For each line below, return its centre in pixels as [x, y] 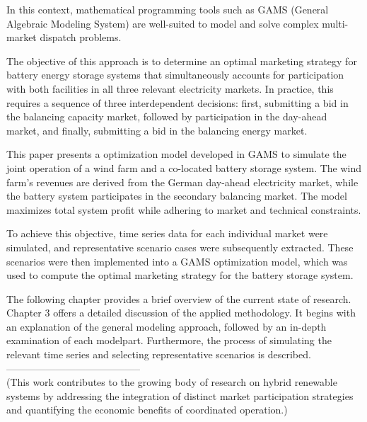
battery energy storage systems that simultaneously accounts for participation [175, 75]
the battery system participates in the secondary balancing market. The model [177, 196]
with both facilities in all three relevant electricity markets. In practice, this [170, 88]
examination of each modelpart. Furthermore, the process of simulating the [169, 340]
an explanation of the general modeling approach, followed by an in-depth [167, 326]
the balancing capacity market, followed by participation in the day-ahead [167, 116]
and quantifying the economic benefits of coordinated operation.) [147, 410]
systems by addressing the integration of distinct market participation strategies [180, 395]
